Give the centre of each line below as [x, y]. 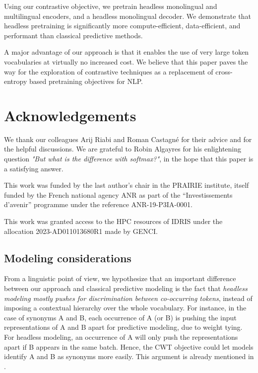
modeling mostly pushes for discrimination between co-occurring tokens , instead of [128, 298]
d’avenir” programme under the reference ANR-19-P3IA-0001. [98, 204]
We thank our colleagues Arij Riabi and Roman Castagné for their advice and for [128, 139]
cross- [224, 71]
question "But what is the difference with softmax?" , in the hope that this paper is [129, 159]
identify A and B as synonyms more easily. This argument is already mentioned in [129, 356]
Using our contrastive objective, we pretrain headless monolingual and [111, 6]
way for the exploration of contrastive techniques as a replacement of [109, 71]
